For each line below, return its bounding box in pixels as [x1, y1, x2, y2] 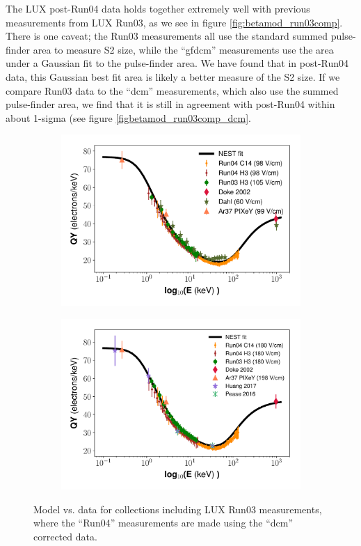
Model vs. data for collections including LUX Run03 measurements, [33, 501, 322, 516]
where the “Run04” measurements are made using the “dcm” [33, 515, 294, 530]
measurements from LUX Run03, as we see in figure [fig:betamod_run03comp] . [6, 15, 343, 29]
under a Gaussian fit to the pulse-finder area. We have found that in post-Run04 [6, 56, 349, 70]
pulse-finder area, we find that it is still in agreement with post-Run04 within [6, 97, 335, 111]
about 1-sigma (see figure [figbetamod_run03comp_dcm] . [6, 110, 251, 125]
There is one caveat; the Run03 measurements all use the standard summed [6, 29, 328, 43]
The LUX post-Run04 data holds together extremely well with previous [6, 1, 310, 15]
